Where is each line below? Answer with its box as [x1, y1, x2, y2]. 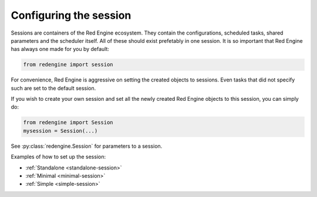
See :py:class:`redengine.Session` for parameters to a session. [11, 142, 163, 150]
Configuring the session [11, 9, 131, 22]
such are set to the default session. [11, 84, 96, 91]
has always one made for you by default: [11, 46, 110, 53]
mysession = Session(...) [23, 127, 98, 134]
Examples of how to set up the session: [11, 153, 106, 161]
